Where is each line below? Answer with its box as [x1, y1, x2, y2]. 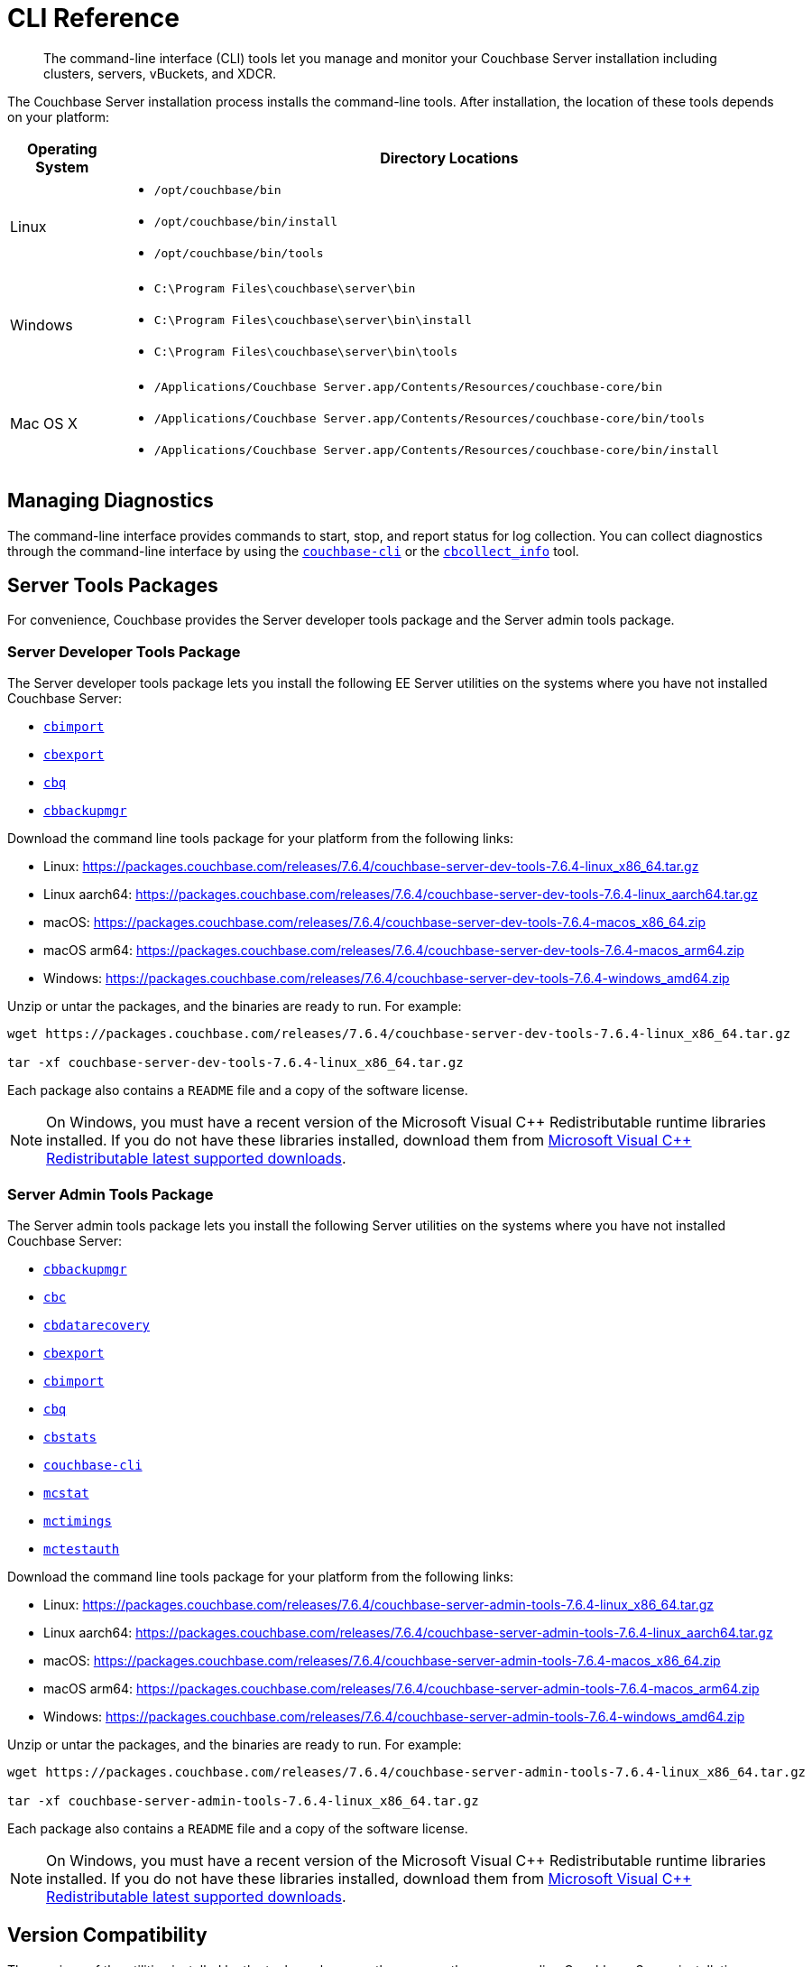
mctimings [43, 1513, 112, 1528]
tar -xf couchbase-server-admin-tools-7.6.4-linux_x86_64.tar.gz [7, 1793, 479, 1808]
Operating [26, 139, 97, 158]
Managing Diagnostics [7, 489, 214, 513]
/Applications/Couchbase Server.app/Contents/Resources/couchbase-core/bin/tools [153, 411, 706, 425]
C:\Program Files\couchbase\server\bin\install [153, 312, 472, 327]
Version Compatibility [7, 1924, 208, 1947]
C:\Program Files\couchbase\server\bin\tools [153, 344, 458, 358]
